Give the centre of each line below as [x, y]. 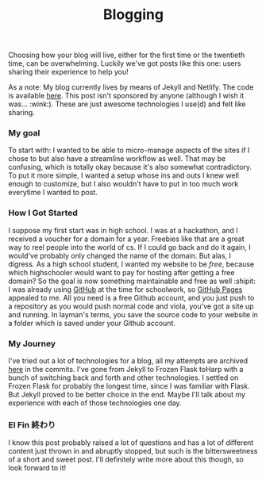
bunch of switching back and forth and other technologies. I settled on [123, 377]
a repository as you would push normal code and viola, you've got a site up [131, 306]
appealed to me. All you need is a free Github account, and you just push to [131, 297]
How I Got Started [43, 213]
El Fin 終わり [32, 425]
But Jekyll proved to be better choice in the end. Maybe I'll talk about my [127, 395]
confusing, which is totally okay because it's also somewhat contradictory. [130, 167]
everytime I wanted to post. [53, 193]
